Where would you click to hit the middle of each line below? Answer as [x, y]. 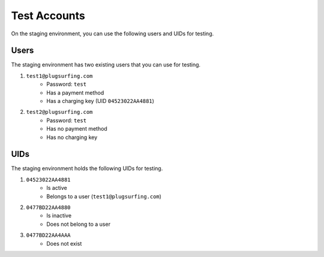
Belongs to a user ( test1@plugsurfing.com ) [104, 196]
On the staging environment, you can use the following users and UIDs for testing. [112, 34]
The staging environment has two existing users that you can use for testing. [106, 65]
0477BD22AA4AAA [49, 235]
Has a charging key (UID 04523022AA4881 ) [100, 101]
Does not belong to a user [79, 224]
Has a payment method [75, 92]
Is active [57, 188]
